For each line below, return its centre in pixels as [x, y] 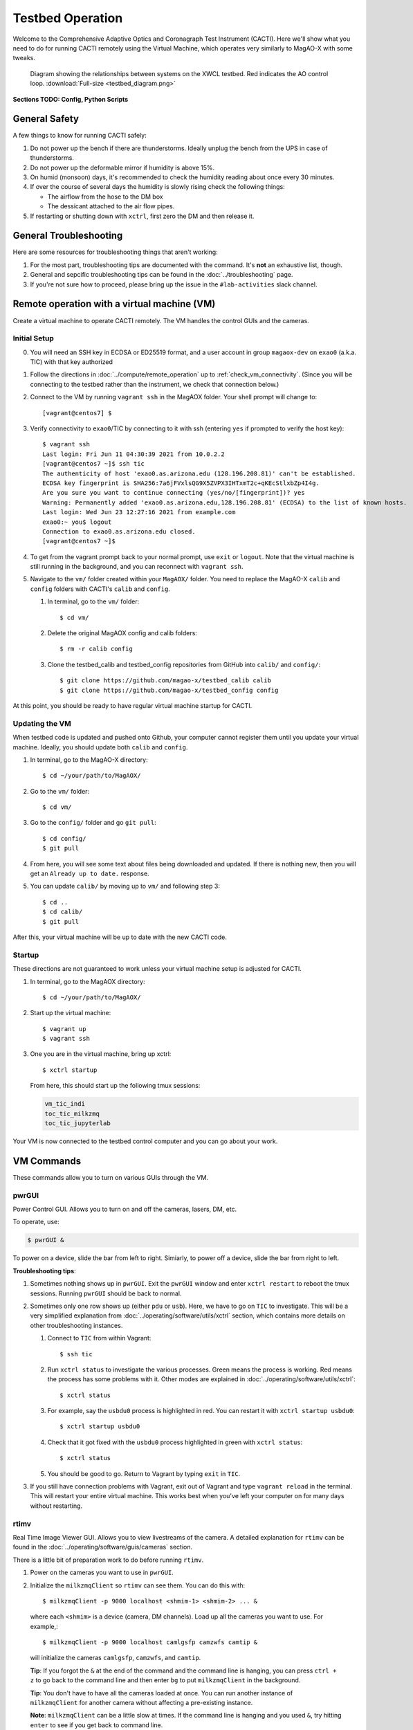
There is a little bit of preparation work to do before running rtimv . [108, 1560]
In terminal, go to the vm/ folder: [93, 601]
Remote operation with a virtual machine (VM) [114, 304]
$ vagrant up [64, 1029]
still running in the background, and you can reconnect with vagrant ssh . [137, 567]
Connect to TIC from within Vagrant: [99, 1338]
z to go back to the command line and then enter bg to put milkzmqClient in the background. [165, 1680]
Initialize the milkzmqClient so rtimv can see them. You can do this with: [138, 1585]
